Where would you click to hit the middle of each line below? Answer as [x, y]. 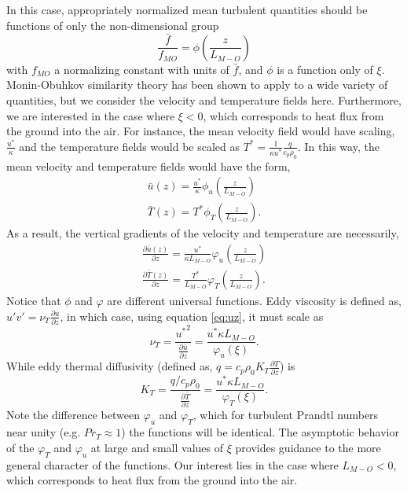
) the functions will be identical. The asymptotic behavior [260, 432]
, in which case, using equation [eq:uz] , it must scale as [192, 316]
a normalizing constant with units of [142, 69]
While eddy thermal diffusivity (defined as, [110, 366]
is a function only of [325, 69]
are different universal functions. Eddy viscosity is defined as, [254, 300]
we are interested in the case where [91, 115]
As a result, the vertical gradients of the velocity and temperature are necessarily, [203, 233]
